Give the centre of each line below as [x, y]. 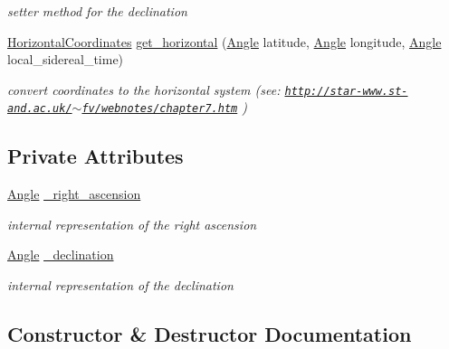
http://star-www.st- [346, 91]
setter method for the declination [97, 11]
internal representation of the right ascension [132, 224]
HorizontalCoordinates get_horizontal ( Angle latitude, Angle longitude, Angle [224, 41]
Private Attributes [96, 156]
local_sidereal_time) [66, 59]
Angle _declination [61, 255]
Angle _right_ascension [74, 194]
